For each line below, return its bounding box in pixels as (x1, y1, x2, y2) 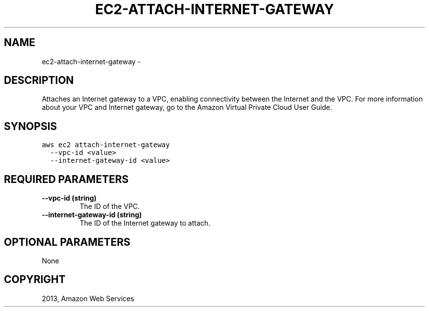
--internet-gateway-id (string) (42, 210, 142, 219)
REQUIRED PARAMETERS (4, 173, 129, 185)
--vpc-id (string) (42, 194, 97, 203)
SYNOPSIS (4, 120, 57, 132)
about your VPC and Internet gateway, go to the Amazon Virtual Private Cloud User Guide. (42, 103, 333, 112)
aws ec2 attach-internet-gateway (42, 141, 170, 149)
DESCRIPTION (4, 74, 74, 87)
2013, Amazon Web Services (42, 294, 134, 303)
